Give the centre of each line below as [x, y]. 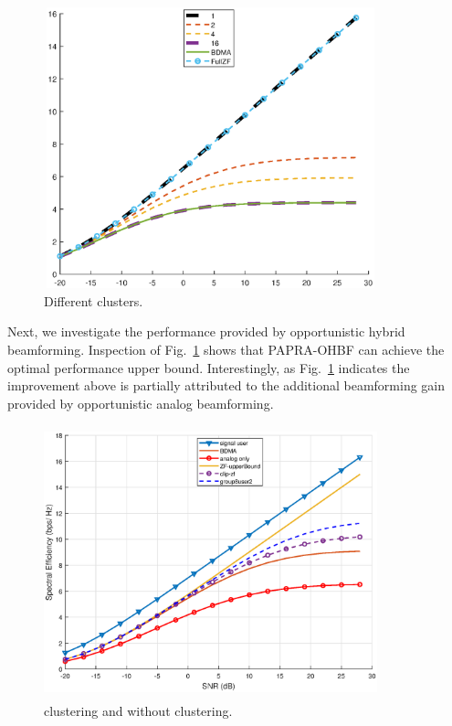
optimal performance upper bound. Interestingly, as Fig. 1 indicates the [209, 367]
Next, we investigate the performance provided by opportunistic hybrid [206, 331]
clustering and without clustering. [138, 710]
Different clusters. [94, 300]
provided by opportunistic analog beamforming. [141, 403]
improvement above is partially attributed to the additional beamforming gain [226, 385]
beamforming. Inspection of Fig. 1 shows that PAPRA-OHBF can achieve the [226, 349]
